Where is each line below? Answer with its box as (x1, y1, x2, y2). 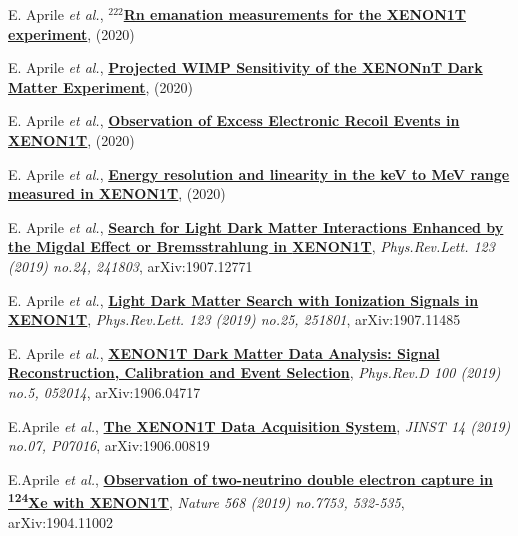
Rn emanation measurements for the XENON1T (123, 4, 466, 24)
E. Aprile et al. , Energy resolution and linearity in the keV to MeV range (8, 163, 510, 184)
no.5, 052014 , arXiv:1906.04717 (8, 381, 201, 402)
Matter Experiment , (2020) (8, 76, 193, 97)
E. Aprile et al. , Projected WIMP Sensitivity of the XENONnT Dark (8, 57, 483, 78)
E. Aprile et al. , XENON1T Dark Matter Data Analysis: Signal (8, 342, 440, 363)
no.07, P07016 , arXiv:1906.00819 (8, 435, 210, 456)
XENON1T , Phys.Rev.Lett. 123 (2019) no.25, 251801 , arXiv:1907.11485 (8, 309, 461, 330)
